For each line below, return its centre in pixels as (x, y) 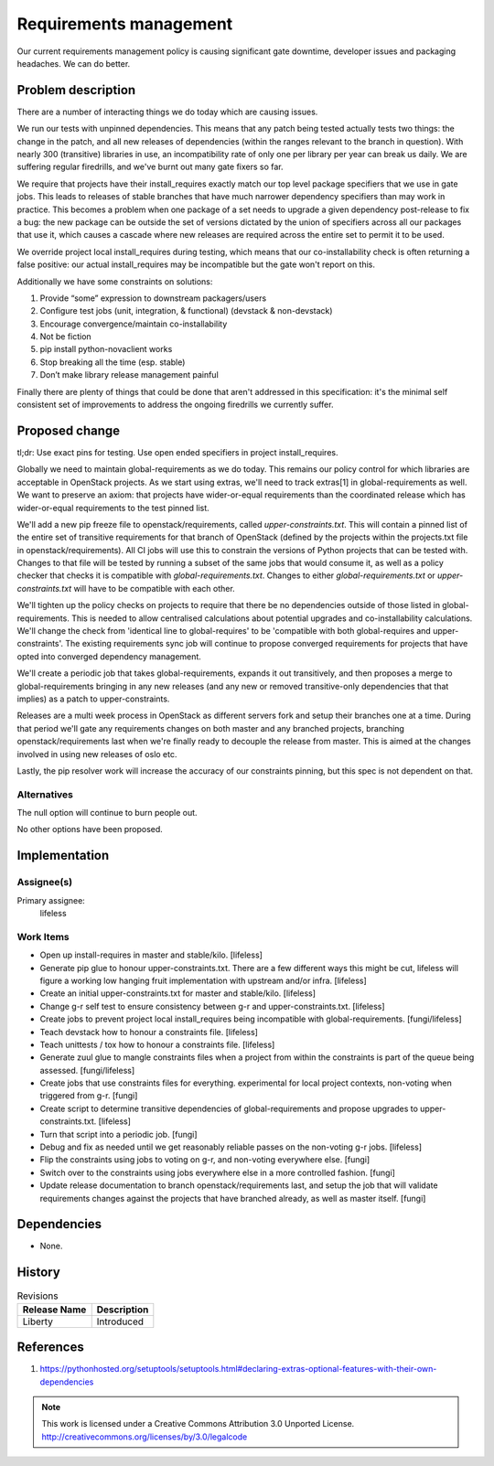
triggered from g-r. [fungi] (89, 1096)
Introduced (120, 1322)
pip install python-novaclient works (106, 349)
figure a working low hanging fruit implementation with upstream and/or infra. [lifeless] (204, 980)
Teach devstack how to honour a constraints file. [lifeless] (149, 1032)
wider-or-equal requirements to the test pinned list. (113, 508)
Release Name (54, 1310)
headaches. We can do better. (74, 63)
